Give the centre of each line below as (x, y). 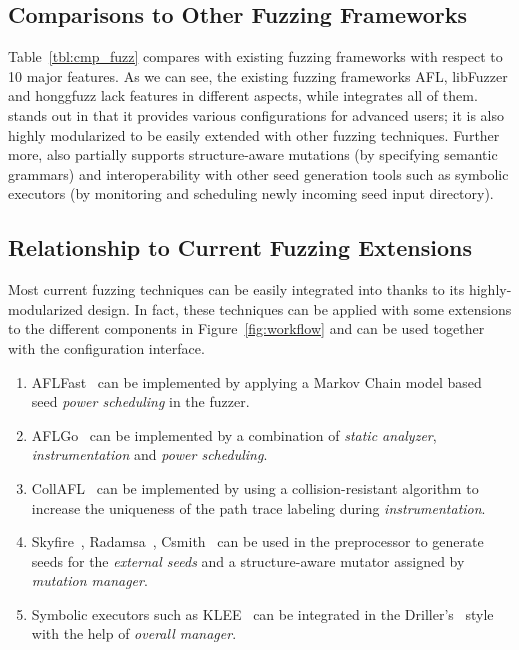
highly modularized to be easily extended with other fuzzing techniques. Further (254, 134)
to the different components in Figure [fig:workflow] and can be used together (246, 328)
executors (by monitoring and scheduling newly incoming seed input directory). (251, 193)
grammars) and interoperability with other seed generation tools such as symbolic (258, 173)
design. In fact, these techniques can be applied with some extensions (299, 308)
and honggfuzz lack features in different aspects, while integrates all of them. (243, 95)
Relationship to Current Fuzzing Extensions (240, 247)
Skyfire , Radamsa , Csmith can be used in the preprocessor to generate (257, 541)
